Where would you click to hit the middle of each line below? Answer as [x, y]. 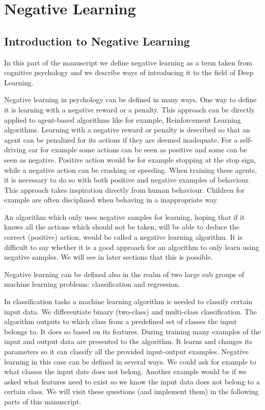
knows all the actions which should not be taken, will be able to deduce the [122, 227]
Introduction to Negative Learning [97, 41]
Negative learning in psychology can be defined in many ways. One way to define [130, 99]
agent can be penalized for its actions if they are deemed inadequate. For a [121, 139]
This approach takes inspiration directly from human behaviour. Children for [124, 189]
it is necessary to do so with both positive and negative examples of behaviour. [127, 180]
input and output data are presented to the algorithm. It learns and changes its [128, 341]
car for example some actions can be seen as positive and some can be [138, 150]
